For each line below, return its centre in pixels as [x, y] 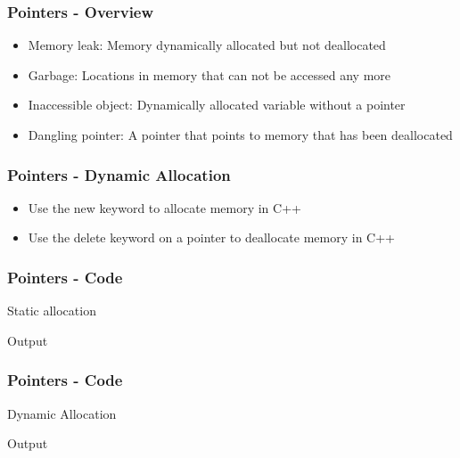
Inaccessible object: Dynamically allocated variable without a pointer [217, 105]
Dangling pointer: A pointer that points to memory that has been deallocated [240, 135]
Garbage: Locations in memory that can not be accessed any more [209, 74]
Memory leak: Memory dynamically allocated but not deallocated [207, 45]
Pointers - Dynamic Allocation [119, 174]
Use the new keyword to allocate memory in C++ [164, 207]
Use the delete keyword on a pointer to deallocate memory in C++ [212, 237]
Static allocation [52, 311]
